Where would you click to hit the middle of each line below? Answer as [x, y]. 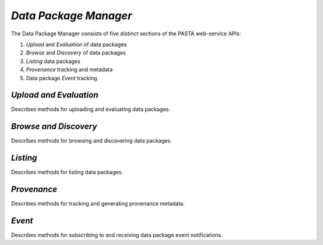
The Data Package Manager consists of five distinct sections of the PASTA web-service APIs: [126, 34]
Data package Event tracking [62, 78]
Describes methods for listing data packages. [67, 172]
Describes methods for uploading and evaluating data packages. [91, 109]
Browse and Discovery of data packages [76, 53]
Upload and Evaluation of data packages [76, 44]
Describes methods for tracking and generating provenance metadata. [98, 204]
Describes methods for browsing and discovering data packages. [92, 141]
